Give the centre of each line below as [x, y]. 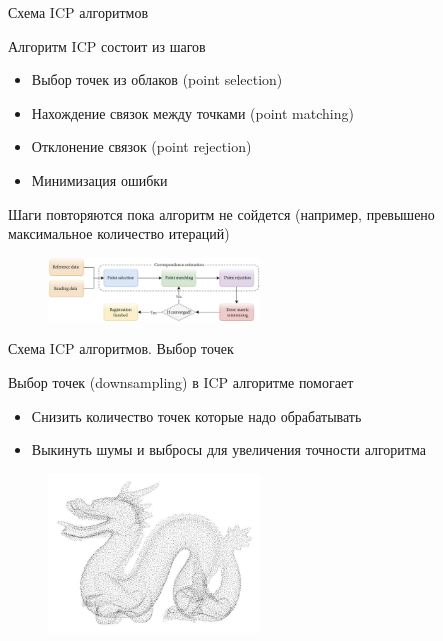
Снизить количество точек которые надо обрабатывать [196, 415]
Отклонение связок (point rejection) [141, 146]
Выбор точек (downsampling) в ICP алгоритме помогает [181, 382]
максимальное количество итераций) [119, 233]
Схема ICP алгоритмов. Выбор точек [121, 348]
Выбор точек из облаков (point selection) [157, 79]
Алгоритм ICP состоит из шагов [107, 45]
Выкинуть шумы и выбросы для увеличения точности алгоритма [228, 449]
